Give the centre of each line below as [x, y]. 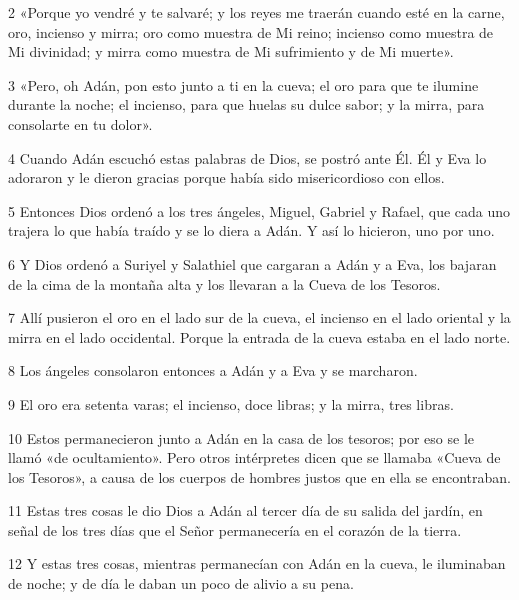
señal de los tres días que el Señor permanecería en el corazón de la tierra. [235, 529]
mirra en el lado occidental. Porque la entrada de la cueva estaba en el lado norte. [259, 336]
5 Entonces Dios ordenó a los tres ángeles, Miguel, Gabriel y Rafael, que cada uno [259, 210]
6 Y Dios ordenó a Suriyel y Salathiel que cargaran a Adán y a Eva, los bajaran [252, 263]
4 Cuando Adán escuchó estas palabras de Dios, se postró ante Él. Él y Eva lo [247, 157]
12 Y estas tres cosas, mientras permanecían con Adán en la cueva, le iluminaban [257, 563]
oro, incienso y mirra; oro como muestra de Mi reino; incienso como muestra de [251, 31]
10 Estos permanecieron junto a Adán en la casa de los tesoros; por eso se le [241, 437]
